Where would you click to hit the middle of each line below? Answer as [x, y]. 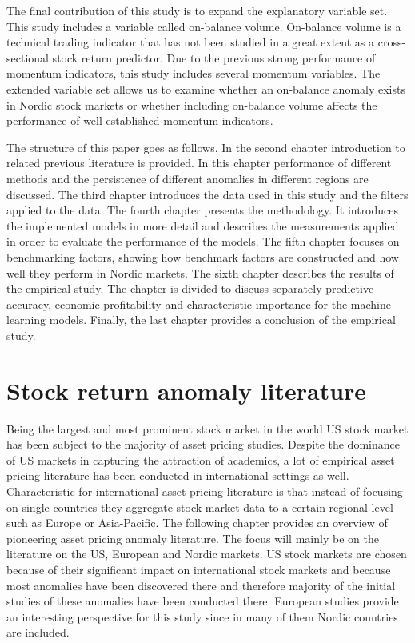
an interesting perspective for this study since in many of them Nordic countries [202, 616]
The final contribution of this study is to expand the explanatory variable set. [197, 10]
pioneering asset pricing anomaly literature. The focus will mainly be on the [193, 538]
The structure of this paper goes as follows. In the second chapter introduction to [206, 147]
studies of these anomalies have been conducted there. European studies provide [203, 601]
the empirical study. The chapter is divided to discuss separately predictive [190, 288]
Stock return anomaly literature [187, 390]
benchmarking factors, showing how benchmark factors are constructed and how [203, 256]
